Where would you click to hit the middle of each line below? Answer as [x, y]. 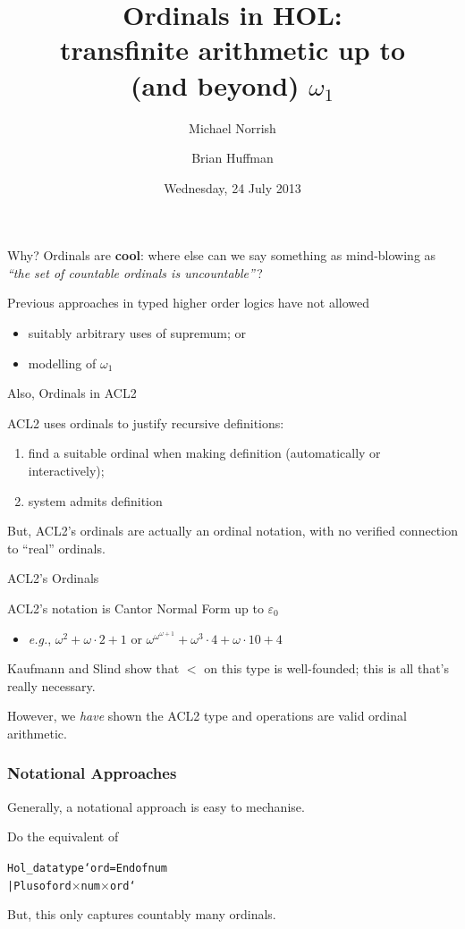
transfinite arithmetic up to [232, 50]
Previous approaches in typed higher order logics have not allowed [189, 303]
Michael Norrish [232, 127]
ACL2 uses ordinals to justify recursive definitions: [146, 422]
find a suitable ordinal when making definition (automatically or [204, 453]
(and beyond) [215, 84]
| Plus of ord [39, 886]
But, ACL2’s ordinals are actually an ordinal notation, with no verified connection [232, 531]
